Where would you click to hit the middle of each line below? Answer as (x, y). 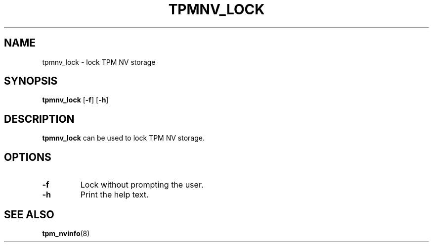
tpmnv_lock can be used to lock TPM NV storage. (123, 138)
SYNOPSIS (31, 81)
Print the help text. (114, 195)
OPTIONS (28, 157)
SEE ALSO (29, 214)
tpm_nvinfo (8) (66, 233)
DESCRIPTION (39, 119)
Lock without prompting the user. (142, 185)
